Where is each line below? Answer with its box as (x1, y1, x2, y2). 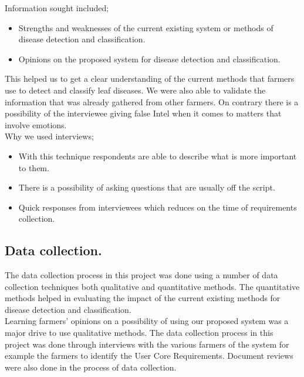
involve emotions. (5, 118, 67, 131)
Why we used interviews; (5, 130, 94, 142)
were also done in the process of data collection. (5, 361, 177, 373)
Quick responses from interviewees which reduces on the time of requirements (18, 201, 297, 213)
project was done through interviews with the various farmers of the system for (5, 338, 289, 350)
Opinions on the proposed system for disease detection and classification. (18, 52, 281, 65)
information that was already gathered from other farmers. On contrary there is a (5, 95, 299, 108)
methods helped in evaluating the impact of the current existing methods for (5, 292, 281, 304)
